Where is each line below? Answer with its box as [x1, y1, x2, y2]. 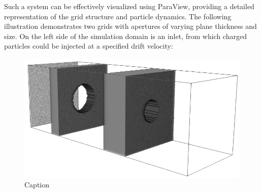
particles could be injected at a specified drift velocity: [4, 41, 173, 51]
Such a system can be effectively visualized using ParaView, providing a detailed [4, 1, 254, 11]
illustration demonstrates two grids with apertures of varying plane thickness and [4, 21, 257, 31]
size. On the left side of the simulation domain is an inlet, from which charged [4, 30, 247, 41]
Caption [24, 179, 50, 190]
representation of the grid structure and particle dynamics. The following [4, 11, 232, 21]
